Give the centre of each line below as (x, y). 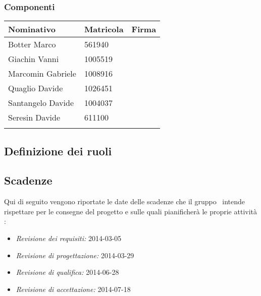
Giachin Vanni (34, 59)
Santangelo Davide (41, 103)
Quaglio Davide (36, 88)
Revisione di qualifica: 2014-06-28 (67, 272)
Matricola (104, 29)
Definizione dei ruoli (58, 151)
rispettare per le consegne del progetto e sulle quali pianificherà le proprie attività (131, 211)
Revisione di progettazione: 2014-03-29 (75, 255)
